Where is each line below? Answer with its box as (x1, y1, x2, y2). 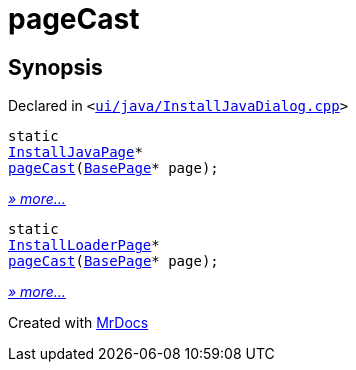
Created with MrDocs (8, 314, 149, 332)
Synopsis (8, 54, 103, 80)
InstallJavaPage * (8, 144, 143, 161)
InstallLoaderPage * (8, 237, 160, 254)
